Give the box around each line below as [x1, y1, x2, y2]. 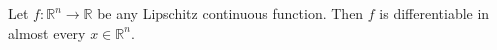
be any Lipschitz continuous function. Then [97, 3, 364, 23]
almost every [8, 22, 86, 43]
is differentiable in [379, 3, 490, 23]
